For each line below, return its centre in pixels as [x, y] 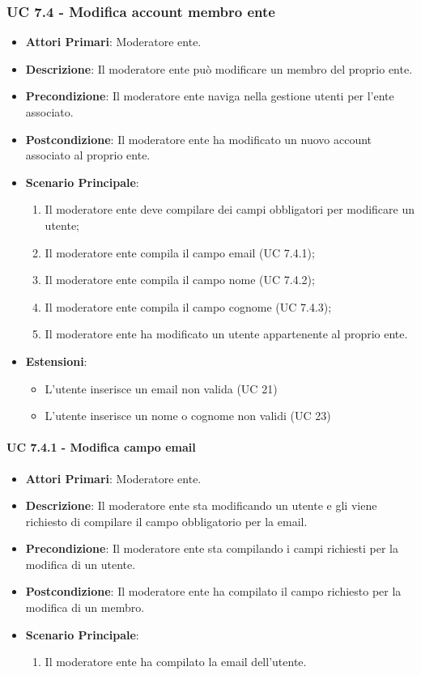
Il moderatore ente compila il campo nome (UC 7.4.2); [180, 280]
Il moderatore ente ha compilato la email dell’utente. [176, 662]
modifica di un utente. [81, 564]
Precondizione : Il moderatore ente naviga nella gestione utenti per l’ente [210, 96]
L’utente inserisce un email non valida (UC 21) [161, 388]
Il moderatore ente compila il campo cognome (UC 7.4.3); [188, 306]
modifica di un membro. [85, 607]
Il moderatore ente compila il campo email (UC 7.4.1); [180, 252]
